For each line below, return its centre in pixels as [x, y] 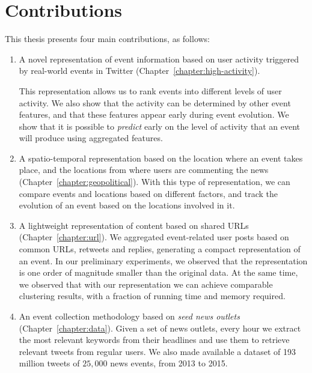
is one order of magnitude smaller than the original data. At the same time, [158, 272]
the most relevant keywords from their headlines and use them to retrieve [154, 340]
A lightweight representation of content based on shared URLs [134, 225]
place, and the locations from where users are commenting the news [144, 170]
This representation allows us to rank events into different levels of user [150, 90]
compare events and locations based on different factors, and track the [148, 193]
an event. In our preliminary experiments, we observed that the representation [163, 260]
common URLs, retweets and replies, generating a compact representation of [160, 249]
